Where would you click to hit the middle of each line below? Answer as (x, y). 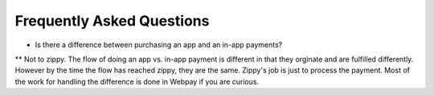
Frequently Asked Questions (112, 21)
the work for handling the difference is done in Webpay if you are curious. (137, 81)
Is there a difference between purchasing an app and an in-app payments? (159, 45)
